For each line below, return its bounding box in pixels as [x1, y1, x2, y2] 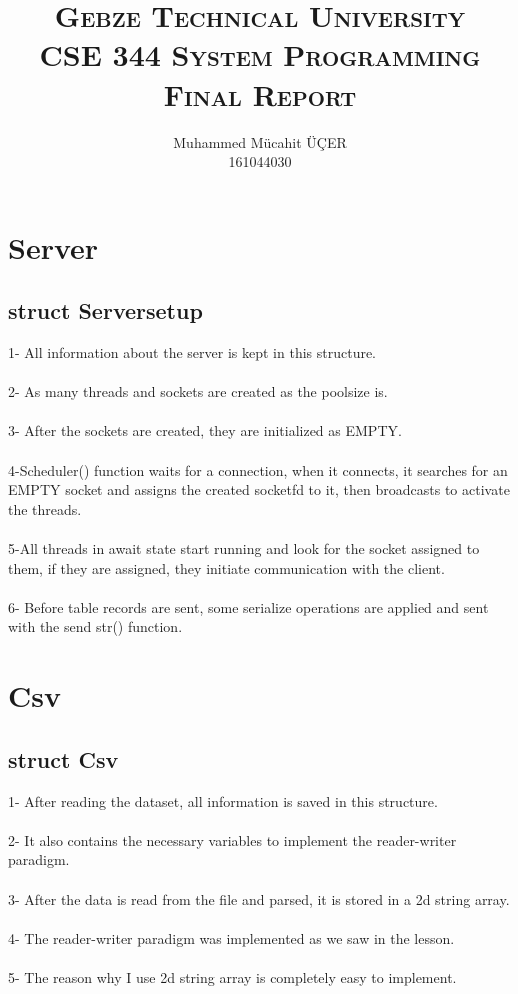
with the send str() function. [8, 616, 183, 637]
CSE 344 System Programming [39, 34, 481, 75]
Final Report [163, 73, 357, 114]
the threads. [8, 498, 82, 519]
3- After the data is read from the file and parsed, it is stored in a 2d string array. [8, 888, 510, 909]
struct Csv [8, 743, 119, 774]
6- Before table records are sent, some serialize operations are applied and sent [8, 596, 489, 617]
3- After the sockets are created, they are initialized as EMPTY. [8, 420, 402, 441]
